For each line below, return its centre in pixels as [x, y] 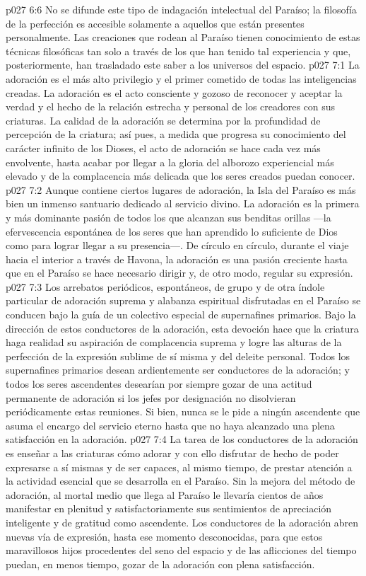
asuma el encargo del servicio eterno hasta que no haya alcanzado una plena [170, 425]
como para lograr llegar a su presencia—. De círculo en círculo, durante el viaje [177, 245]
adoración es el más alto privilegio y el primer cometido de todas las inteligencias [181, 78]
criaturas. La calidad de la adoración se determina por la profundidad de [163, 120]
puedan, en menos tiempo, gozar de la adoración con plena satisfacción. [160, 564]
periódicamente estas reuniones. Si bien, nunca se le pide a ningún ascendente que [183, 411]
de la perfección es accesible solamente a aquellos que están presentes [155, 23]
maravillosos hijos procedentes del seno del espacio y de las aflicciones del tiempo [181, 550]
